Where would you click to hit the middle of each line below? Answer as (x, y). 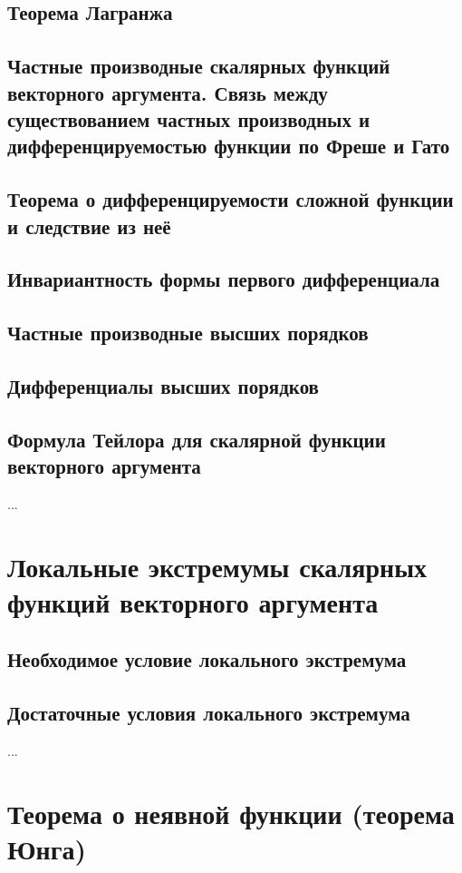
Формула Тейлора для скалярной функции (197, 439)
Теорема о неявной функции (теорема (231, 813)
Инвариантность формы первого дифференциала (224, 279)
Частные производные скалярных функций (199, 66)
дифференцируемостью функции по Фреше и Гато (229, 146)
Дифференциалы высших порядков (163, 385)
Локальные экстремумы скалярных (217, 566)
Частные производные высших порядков (188, 333)
